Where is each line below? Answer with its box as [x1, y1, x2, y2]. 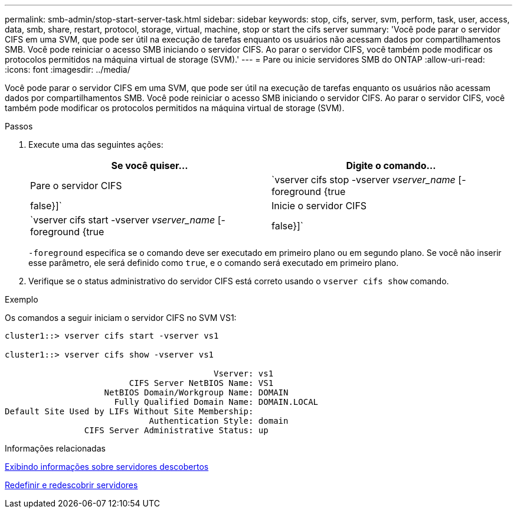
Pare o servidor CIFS [30, 180, 122, 191]
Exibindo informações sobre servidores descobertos [5, 462, 209, 472]
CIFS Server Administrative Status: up [84, 426, 269, 435]
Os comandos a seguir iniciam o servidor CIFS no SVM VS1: [5, 313, 237, 323]
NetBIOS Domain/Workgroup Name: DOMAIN [104, 388, 289, 397]
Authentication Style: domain [149, 416, 289, 426]
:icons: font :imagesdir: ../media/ [5, 64, 130, 74]
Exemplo [5, 294, 38, 304]
